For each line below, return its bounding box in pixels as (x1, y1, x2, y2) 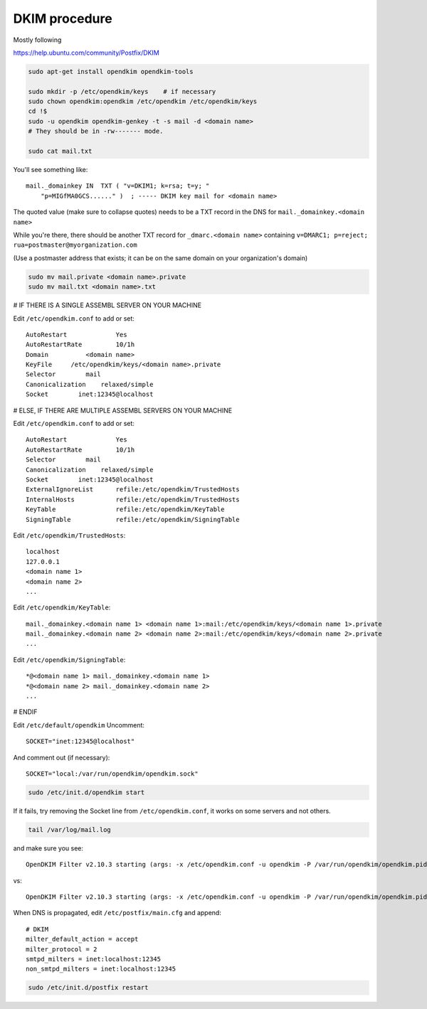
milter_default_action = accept (26, 935, 139, 944)
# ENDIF (13, 708, 38, 716)
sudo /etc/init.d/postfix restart (28, 983, 149, 992)
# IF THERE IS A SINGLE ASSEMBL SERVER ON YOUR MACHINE (13, 301, 202, 309)
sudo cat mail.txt (28, 147, 93, 156)
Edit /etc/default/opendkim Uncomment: (13, 720, 145, 729)
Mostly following (13, 36, 62, 44)
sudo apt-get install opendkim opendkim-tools (28, 68, 194, 75)
